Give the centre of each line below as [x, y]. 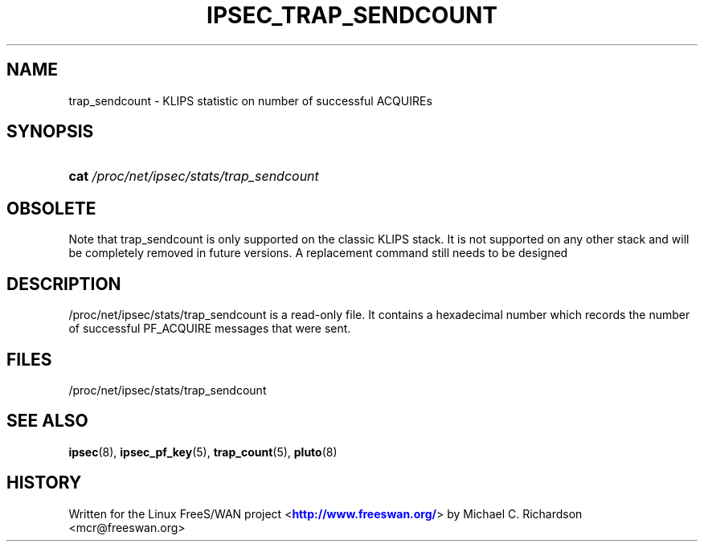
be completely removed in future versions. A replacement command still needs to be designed [318, 253]
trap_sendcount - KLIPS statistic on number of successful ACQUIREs [250, 100]
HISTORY [44, 483]
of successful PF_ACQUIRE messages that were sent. [210, 329]
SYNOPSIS [50, 132]
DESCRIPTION [64, 284]
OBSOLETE [51, 208]
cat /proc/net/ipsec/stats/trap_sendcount [194, 176]
